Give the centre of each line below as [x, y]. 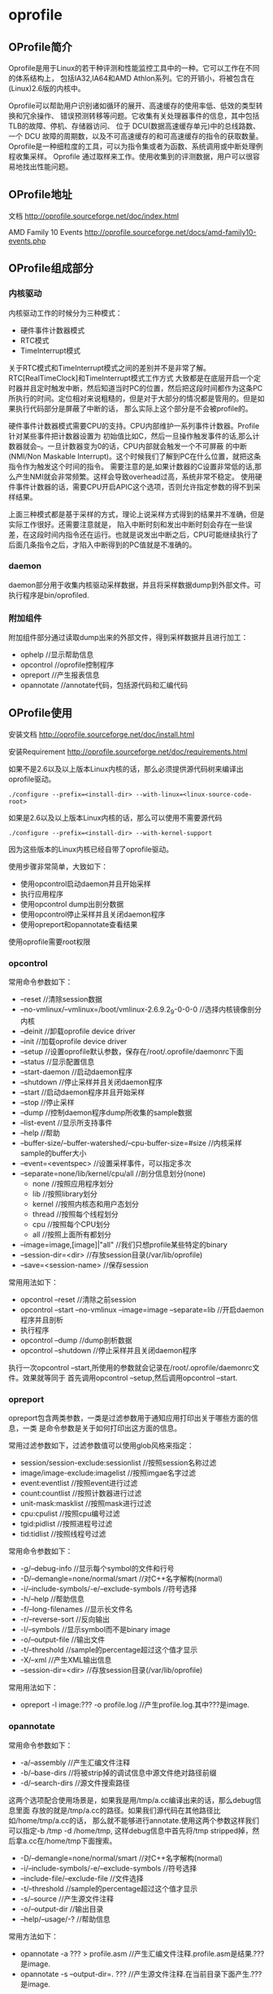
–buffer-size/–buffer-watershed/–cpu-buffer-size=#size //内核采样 [131, 1143]
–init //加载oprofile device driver [74, 1041]
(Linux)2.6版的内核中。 [47, 88]
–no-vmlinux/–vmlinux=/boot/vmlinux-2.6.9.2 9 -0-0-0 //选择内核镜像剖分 [141, 1010]
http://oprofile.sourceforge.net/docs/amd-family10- [171, 232]
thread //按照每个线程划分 [76, 1214]
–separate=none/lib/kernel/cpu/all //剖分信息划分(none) [113, 1173]
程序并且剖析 [41, 1320]
